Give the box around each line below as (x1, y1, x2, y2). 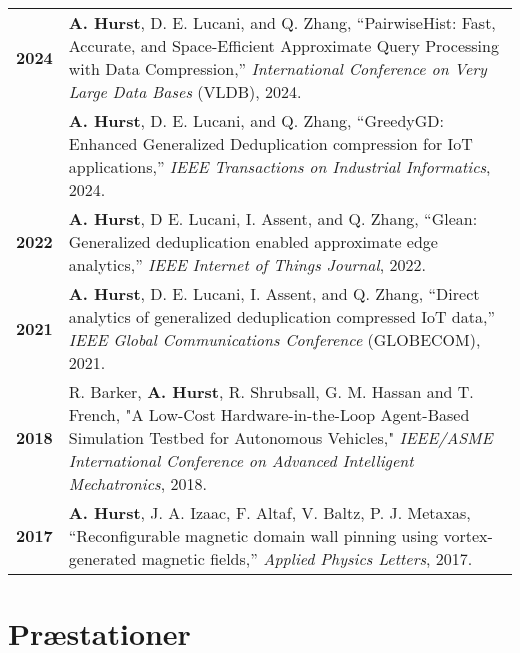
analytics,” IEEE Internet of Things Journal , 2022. (68, 253, 426, 276)
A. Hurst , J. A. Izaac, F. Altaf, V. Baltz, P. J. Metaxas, (68, 501, 471, 524)
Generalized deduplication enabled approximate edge (68, 230, 438, 253)
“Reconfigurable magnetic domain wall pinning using (68, 524, 439, 547)
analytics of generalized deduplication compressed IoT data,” (68, 305, 495, 328)
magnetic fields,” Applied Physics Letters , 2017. (141, 547, 473, 570)
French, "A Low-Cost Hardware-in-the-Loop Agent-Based (68, 403, 470, 426)
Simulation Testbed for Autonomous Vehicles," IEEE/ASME (68, 426, 493, 449)
